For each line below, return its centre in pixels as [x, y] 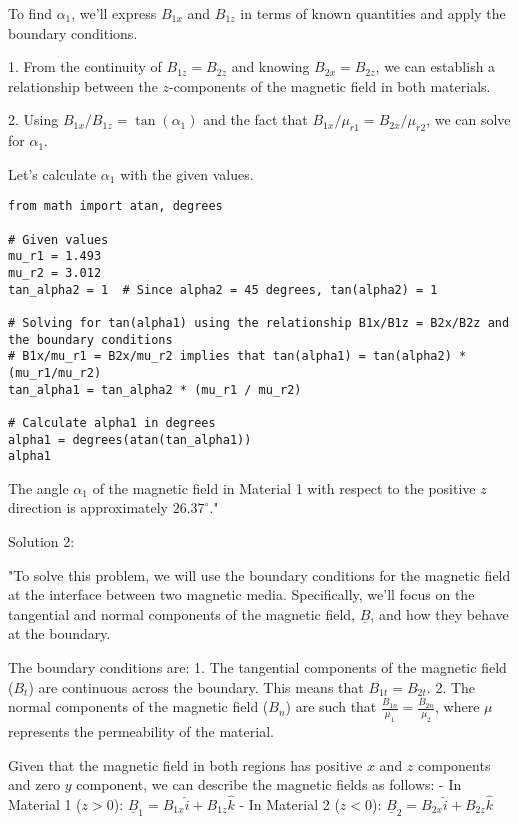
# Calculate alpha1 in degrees [112, 422]
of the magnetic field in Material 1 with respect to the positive [284, 487]
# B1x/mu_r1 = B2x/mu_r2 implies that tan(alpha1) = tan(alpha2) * [237, 356]
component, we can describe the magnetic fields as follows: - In [269, 784]
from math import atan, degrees [115, 206]
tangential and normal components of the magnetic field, [182, 613]
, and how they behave [439, 613]
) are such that [331, 706]
